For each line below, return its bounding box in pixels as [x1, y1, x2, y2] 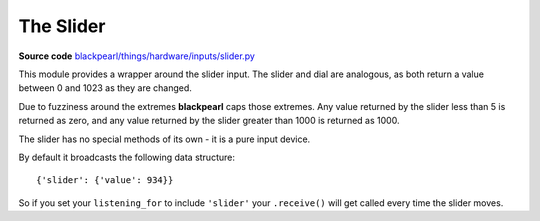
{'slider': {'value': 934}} [36, 175, 174, 186]
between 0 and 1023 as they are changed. [18, 82, 192, 94]
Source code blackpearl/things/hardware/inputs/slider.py [18, 50, 255, 62]
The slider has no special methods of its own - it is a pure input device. [18, 133, 311, 145]
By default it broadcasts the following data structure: [18, 151, 235, 163]
